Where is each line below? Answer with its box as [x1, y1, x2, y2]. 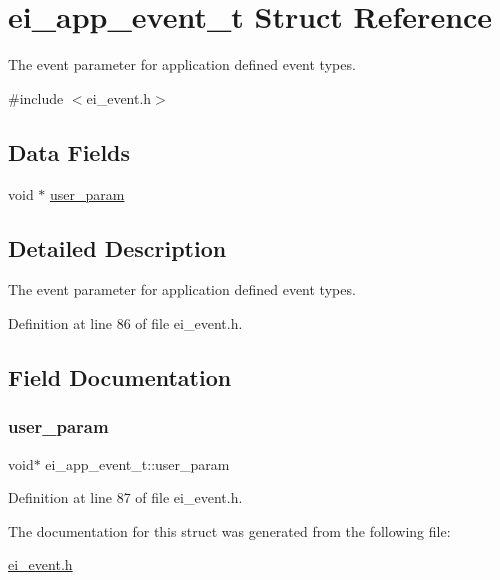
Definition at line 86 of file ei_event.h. [8, 312, 243, 333]
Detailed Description [8, 232, 227, 263]
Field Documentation [8, 361, 232, 392]
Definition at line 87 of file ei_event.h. [8, 487, 243, 508]
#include [8, 87, 64, 108]
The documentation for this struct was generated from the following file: [8, 520, 451, 541]
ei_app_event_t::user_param [45, 453, 230, 474]
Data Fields [8, 136, 131, 167]
